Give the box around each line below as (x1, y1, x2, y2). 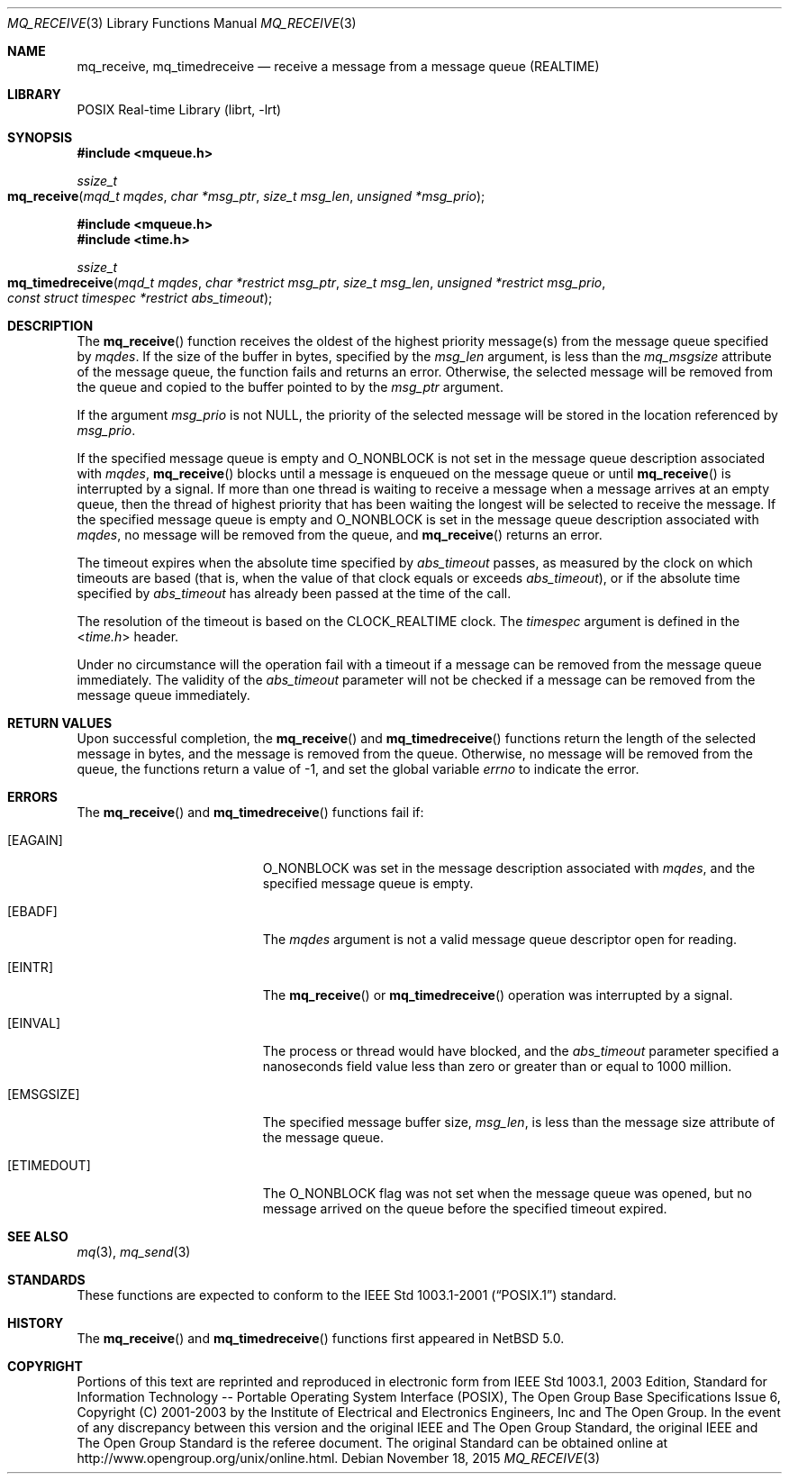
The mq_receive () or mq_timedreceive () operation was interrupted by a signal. (262, 987, 733, 1003)
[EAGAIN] (7, 832, 63, 848)
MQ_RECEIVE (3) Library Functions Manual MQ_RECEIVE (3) (7, 15, 357, 31)
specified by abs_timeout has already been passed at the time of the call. (77, 586, 512, 601)
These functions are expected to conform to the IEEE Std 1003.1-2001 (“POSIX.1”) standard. (77, 1287, 617, 1303)
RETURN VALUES (7, 715, 113, 731)
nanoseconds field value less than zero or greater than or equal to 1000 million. (262, 1059, 732, 1074)
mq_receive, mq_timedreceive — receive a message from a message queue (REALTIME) (77, 59, 600, 74)
